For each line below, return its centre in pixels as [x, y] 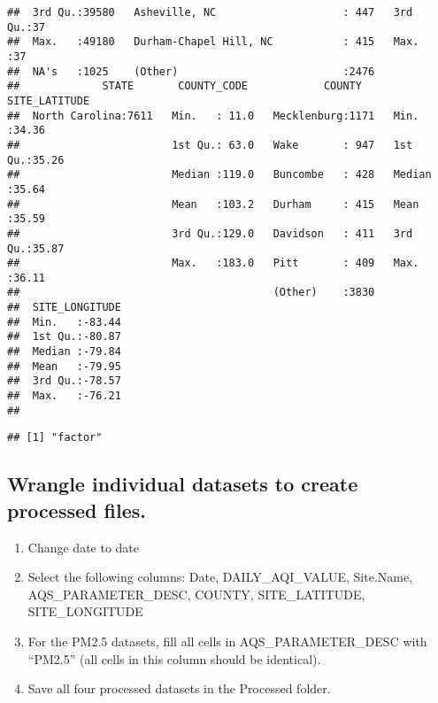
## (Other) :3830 [191, 293]
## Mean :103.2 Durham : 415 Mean [213, 204]
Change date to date [84, 547]
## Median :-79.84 [64, 352]
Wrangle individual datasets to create [183, 484]
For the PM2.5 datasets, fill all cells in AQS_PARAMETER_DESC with [227, 641]
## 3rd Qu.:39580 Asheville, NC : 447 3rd [210, 12]
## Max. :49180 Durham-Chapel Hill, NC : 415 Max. [213, 42]
